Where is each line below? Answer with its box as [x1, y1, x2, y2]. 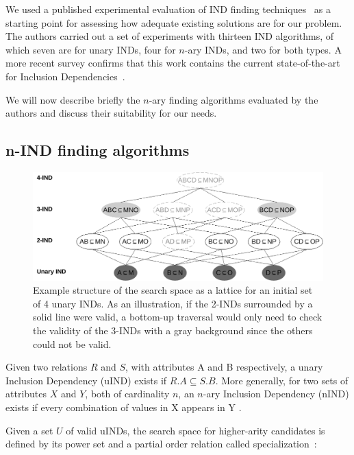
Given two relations [5, 360, 88, 374]
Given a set [5, 423, 53, 437]
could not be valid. [33, 336, 112, 351]
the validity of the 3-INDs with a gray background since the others [33, 323, 313, 338]
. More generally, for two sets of [215, 373, 349, 387]
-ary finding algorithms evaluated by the [149, 92, 318, 106]
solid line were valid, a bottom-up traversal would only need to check [33, 310, 323, 324]
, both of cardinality [85, 386, 170, 401]
